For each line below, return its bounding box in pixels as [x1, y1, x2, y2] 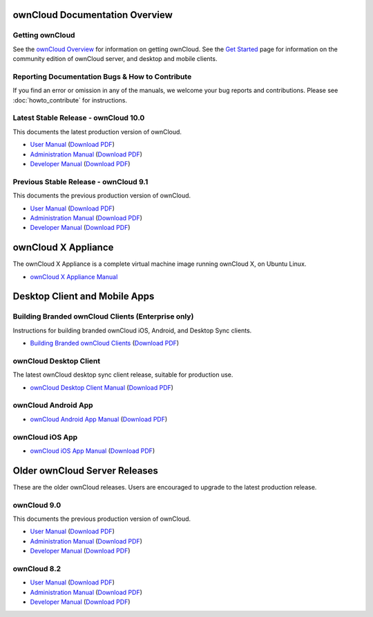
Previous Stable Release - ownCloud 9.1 [12, 177, 149, 186]
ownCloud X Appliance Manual [30, 272, 118, 280]
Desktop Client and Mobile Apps [12, 291, 155, 303]
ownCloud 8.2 [12, 564, 61, 573]
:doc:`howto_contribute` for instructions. [12, 96, 128, 104]
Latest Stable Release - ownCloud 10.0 [12, 113, 145, 123]
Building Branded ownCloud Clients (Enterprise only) [12, 312, 194, 321]
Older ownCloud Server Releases [12, 465, 159, 476]
